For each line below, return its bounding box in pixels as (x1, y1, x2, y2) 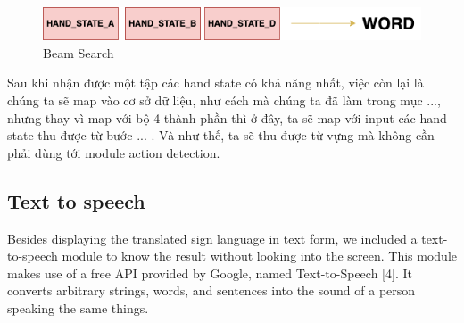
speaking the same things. (7, 298, 149, 317)
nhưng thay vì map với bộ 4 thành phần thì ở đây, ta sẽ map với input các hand (7, 108, 447, 127)
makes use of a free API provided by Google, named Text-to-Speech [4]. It (7, 263, 412, 282)
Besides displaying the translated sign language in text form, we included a (7, 228, 418, 247)
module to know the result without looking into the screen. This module (62, 246, 457, 265)
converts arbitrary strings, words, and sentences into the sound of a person (7, 281, 416, 300)
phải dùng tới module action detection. (7, 143, 220, 161)
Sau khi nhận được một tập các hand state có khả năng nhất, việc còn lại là (7, 73, 424, 92)
